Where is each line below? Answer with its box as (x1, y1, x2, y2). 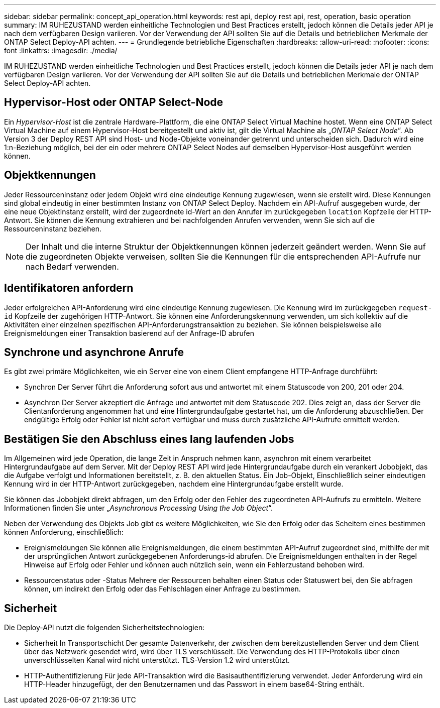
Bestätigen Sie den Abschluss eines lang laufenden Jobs (4, 432, 294, 445)
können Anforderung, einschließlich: (4, 528, 124, 537)
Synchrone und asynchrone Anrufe (4, 345, 184, 359)
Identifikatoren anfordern (4, 282, 134, 295)
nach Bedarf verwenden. (26, 261, 119, 272)
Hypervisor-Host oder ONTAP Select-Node (4, 96, 224, 109)
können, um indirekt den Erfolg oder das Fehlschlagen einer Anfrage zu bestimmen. (24, 584, 301, 594)
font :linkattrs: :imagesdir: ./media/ (4, 46, 118, 55)
